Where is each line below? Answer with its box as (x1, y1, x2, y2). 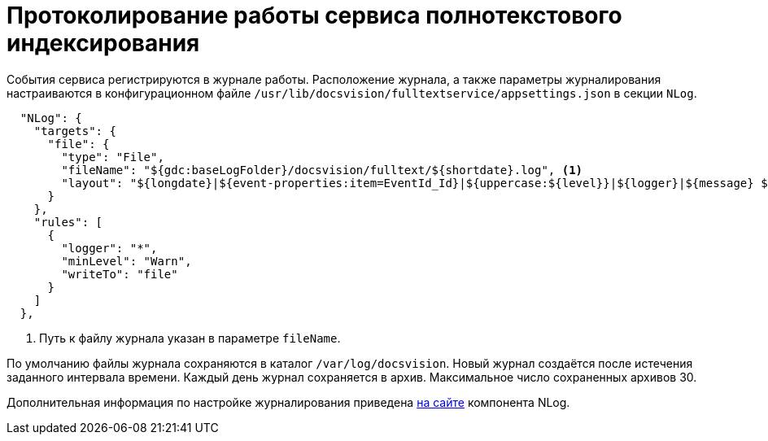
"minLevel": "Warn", (61, 254, 192, 268)
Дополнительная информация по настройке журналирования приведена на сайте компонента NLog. (7, 395, 570, 409)
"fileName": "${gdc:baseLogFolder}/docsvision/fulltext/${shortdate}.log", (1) (61, 163, 583, 177)
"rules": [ (33, 215, 103, 229)
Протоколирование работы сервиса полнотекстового (7, 2, 622, 29)
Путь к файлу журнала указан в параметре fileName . (39, 330, 341, 345)
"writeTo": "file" (61, 267, 178, 281)
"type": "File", (61, 150, 164, 164)
